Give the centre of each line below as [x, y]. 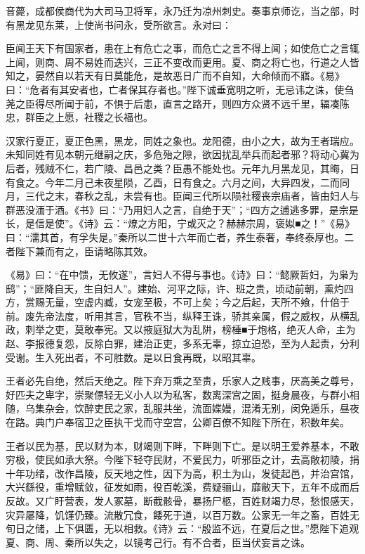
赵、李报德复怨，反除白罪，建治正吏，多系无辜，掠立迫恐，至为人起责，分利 [182, 343]
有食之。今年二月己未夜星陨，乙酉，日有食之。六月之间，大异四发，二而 [173, 182]
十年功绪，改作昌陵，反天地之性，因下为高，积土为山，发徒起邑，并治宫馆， [182, 473]
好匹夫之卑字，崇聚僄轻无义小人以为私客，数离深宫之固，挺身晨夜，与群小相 [182, 394]
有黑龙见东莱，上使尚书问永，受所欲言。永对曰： [119, 24]
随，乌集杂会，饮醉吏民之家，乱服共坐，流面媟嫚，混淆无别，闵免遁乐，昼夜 [182, 408]
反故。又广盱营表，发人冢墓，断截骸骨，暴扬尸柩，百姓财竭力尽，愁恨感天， [182, 501]
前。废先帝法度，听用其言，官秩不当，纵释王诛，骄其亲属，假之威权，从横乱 [182, 315]
